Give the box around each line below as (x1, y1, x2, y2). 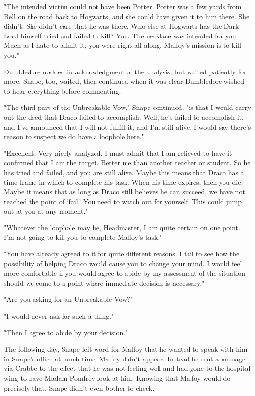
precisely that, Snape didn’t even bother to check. (4, 382, 155, 393)
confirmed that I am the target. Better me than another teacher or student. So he (4, 157, 251, 168)
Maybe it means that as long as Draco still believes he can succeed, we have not (4, 186, 245, 197)
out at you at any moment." (4, 206, 88, 216)
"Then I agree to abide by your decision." (4, 327, 128, 337)
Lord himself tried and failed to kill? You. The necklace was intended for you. (4, 30, 238, 40)
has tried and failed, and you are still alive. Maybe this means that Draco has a (4, 167, 244, 177)
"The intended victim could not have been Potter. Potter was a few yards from (4, 1, 242, 11)
